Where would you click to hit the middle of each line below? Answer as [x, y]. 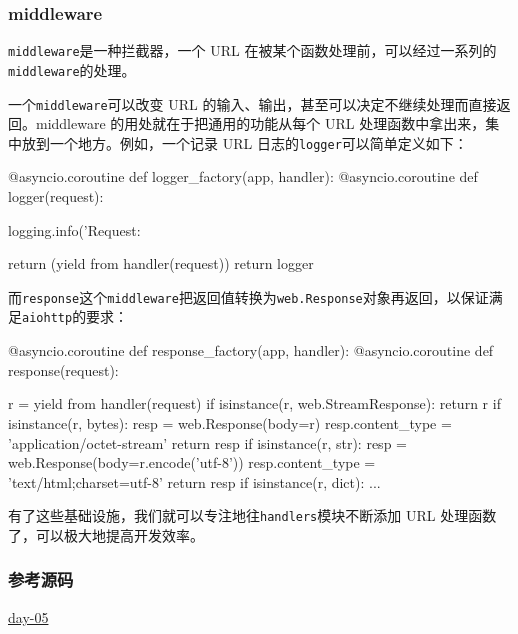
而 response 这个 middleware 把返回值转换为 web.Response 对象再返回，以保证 [248, 296]
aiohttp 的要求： [75, 316]
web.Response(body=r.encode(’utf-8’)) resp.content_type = [192, 462]
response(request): [63, 369]
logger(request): [56, 196]
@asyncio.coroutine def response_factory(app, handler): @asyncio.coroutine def [251, 350]
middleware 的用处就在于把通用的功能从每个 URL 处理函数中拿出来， [260, 123]
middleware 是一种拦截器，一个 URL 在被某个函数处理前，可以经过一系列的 [252, 50]
